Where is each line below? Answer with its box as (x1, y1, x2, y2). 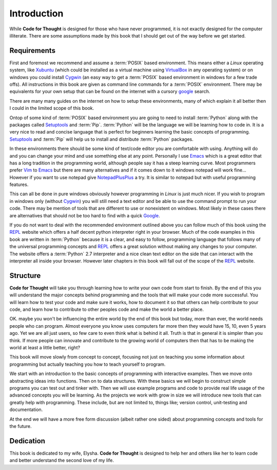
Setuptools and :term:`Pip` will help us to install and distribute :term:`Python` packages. (9, 136, 194, 142)
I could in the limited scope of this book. (9, 105, 94, 111)
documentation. (9, 406, 43, 413)
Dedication (9, 437, 46, 445)
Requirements (9, 46, 56, 55)
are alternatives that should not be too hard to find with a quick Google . (9, 212, 160, 218)
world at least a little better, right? (9, 345, 81, 351)
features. (9, 181, 29, 187)
